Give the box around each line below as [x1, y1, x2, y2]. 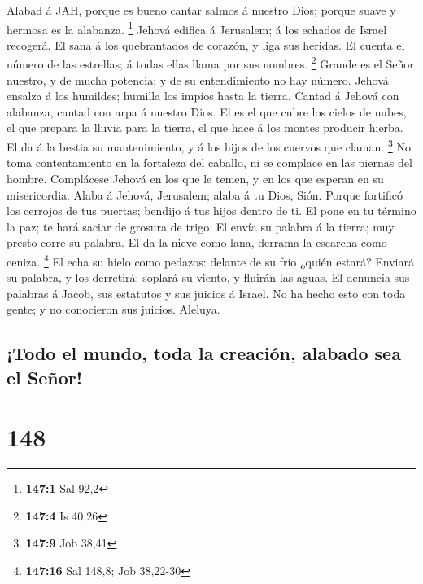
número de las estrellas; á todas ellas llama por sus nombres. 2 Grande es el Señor [7, 53, 414, 72]
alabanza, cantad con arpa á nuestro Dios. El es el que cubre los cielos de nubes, [7, 103, 407, 120]
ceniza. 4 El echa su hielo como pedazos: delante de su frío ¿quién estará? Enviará [7, 250, 414, 270]
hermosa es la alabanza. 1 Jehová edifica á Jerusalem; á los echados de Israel [7, 18, 387, 37]
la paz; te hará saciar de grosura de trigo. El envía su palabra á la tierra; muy [7, 217, 395, 235]
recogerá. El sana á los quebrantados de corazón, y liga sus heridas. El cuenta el [7, 36, 405, 53]
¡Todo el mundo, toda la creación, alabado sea [7, 340, 401, 366]
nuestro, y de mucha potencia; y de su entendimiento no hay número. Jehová [7, 71, 389, 88]
